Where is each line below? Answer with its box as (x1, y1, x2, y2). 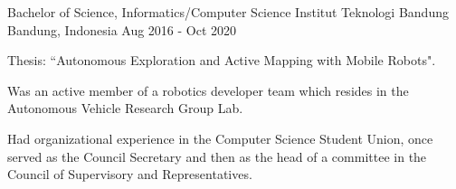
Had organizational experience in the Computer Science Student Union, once (7, 128, 433, 147)
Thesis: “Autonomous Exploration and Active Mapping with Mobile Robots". (7, 51, 436, 70)
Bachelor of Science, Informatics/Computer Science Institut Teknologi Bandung (7, 3, 449, 21)
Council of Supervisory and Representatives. (7, 165, 252, 184)
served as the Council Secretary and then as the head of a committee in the (7, 146, 427, 165)
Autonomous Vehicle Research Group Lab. (7, 99, 243, 118)
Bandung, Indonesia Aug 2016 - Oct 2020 (7, 20, 237, 39)
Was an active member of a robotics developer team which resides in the (7, 80, 409, 99)
